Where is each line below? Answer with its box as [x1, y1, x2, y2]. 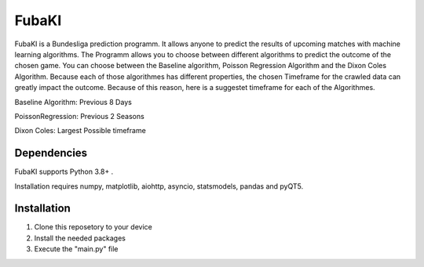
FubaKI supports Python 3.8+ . [14, 167, 114, 176]
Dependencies [14, 146, 88, 160]
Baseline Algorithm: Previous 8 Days [14, 97, 133, 106]
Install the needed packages [34, 233, 126, 243]
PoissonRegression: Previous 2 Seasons [14, 111, 144, 121]
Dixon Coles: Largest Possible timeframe [14, 126, 147, 135]
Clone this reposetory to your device [34, 222, 152, 232]
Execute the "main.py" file [34, 244, 119, 254]
